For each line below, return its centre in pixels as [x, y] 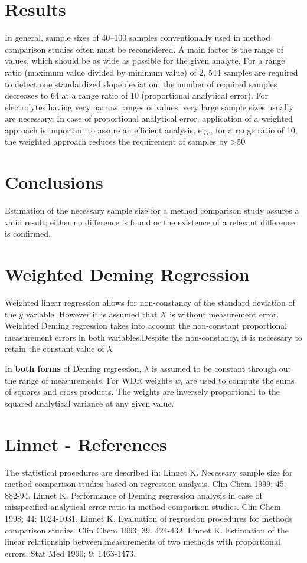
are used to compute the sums [240, 380]
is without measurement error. [224, 314]
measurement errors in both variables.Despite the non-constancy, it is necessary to [153, 337]
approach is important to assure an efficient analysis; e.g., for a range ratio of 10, [151, 130]
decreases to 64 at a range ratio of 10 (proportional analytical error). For [136, 95]
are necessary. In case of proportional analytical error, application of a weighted [149, 118]
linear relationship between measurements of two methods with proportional [143, 541]
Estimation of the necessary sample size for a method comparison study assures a [152, 210]
